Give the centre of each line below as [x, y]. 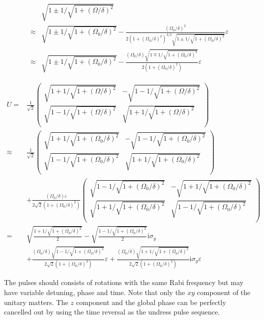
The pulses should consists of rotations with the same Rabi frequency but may [124, 282]
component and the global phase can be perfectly [151, 302]
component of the [224, 292]
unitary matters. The [36, 302]
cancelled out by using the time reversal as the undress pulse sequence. [112, 312]
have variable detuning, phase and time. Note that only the [95, 292]
